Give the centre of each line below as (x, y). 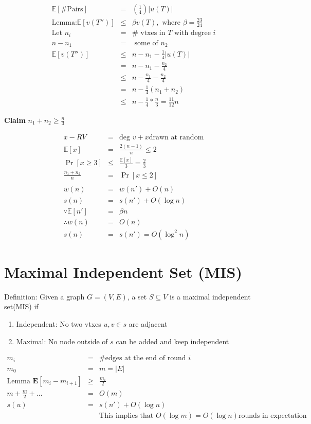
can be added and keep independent (172, 341)
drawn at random (176, 137)
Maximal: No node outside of (62, 341)
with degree (193, 33)
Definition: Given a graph (44, 296)
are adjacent (148, 323)
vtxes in (153, 33)
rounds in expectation (272, 416)
